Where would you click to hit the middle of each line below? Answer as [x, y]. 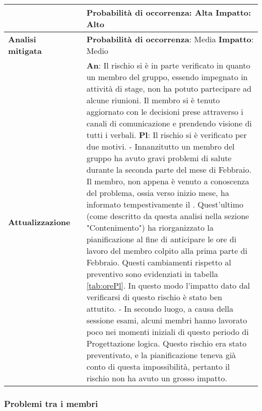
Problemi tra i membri [51, 403]
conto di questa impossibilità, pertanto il [158, 366]
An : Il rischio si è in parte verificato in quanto [168, 65]
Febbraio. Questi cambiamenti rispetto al [159, 262]
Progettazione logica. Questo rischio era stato [167, 343]
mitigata [25, 51]
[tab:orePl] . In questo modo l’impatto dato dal [168, 285]
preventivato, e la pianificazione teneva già [161, 355]
